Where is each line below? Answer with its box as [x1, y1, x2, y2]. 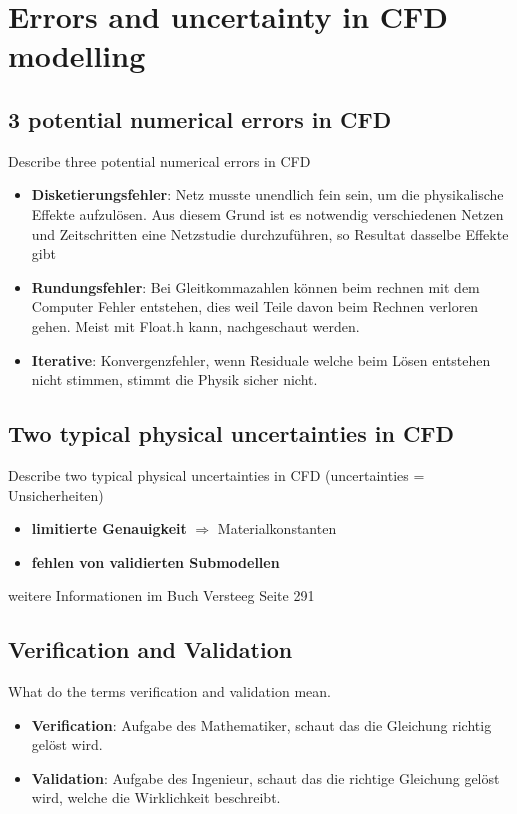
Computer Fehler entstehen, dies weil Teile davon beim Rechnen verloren [31, 296, 479, 317]
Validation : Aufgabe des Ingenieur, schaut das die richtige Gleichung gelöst [31, 767, 500, 788]
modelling [8, 35, 146, 76]
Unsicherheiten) [8, 484, 104, 505]
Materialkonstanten [217, 518, 337, 539]
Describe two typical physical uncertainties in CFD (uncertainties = [8, 464, 425, 485]
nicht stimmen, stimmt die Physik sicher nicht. [31, 369, 318, 390]
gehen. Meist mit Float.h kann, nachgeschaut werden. [31, 315, 360, 336]
